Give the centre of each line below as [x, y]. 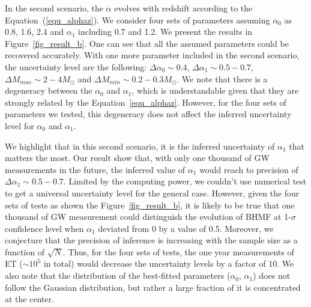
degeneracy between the [49, 90]
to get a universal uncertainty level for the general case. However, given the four [152, 193]
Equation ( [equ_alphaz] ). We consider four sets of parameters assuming [137, 20]
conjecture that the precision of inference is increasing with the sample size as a [151, 240]
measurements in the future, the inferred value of [95, 169]
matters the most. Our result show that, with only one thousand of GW [137, 158]
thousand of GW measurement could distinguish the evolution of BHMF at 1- [148, 217]
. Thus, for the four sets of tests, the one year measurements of [178, 251]
